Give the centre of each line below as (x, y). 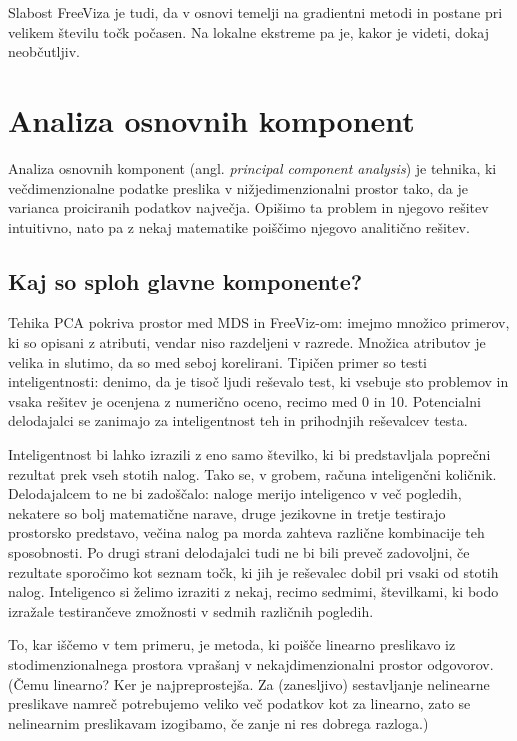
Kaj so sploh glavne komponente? (185, 280)
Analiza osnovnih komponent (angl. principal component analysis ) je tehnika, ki (252, 167)
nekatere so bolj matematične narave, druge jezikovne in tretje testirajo (227, 512)
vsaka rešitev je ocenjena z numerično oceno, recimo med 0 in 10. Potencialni (244, 400)
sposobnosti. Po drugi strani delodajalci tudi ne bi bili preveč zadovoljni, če (239, 552)
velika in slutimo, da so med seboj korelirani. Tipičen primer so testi (217, 361)
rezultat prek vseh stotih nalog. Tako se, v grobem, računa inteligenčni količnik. (252, 473)
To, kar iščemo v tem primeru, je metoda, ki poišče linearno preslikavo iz (232, 644)
